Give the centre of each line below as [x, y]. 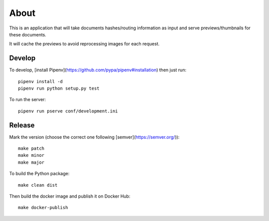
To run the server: [28, 100]
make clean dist [38, 185]
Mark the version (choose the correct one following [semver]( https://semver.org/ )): [94, 137]
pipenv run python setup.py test [59, 89]
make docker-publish [43, 208]
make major [31, 162]
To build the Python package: [39, 174]
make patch [31, 149]
